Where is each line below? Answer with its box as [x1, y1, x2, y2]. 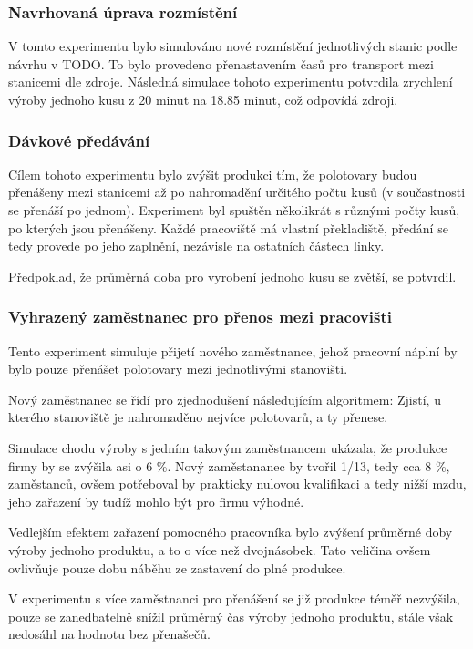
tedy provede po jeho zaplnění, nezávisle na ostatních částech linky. [8, 236, 385, 255]
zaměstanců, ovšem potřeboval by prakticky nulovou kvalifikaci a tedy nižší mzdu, [8, 474, 467, 493]
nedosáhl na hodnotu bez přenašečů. [8, 624, 211, 644]
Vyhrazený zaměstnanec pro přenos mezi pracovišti [8, 305, 392, 328]
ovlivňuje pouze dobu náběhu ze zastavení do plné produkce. [8, 558, 346, 577]
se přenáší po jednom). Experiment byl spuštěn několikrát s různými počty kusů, [8, 201, 460, 219]
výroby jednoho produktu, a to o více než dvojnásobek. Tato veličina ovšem [8, 540, 431, 559]
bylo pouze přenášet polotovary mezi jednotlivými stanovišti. [8, 359, 348, 378]
